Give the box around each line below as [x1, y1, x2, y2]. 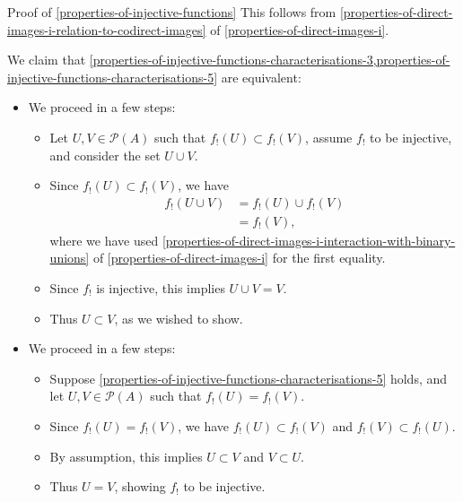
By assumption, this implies [49, 446, 203, 465]
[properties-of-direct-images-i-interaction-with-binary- [162, 230, 456, 249]
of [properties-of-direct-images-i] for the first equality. [92, 248, 386, 267]
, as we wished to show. [114, 308, 243, 327]
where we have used [49, 230, 159, 249]
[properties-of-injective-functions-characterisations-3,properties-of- [89, 50, 450, 69]
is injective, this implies [96, 279, 225, 297]
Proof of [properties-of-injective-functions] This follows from [7, 3, 336, 21]
